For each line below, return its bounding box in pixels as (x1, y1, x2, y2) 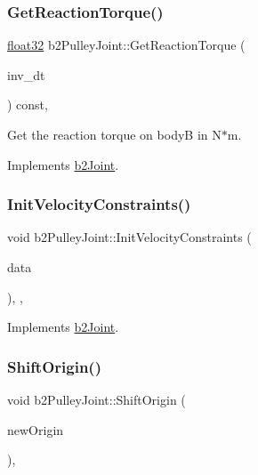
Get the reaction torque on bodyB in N (7, 125, 222, 143)
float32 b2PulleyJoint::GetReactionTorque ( (7, 36, 246, 54)
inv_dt (7, 65, 45, 84)
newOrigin (7, 420, 64, 439)
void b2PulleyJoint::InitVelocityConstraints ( (7, 228, 252, 246)
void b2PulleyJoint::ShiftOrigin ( (7, 390, 186, 408)
